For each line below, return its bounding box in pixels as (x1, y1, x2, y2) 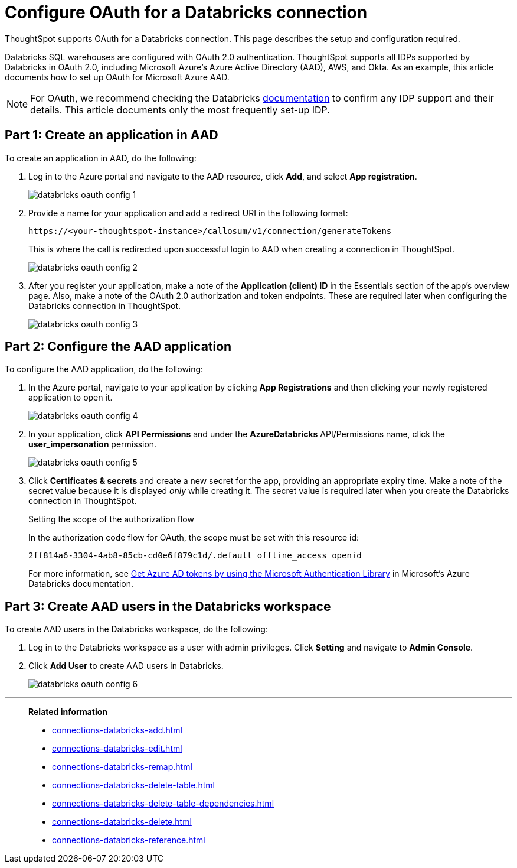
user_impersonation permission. (28, 439, 157, 450)
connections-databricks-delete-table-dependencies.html (52, 798, 274, 809)
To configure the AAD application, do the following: (5, 364, 204, 375)
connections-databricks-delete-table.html (52, 780, 215, 791)
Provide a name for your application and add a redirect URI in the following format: (28, 207, 348, 218)
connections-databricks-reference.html (52, 835, 205, 846)
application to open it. (28, 392, 113, 403)
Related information (28, 707, 108, 717)
